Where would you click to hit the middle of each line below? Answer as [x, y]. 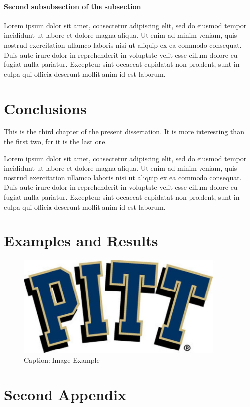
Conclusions [45, 108]
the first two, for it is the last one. [56, 142]
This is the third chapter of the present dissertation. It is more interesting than [124, 132]
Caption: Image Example [62, 360]
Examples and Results [81, 241]
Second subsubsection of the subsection [73, 6]
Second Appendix [65, 394]
